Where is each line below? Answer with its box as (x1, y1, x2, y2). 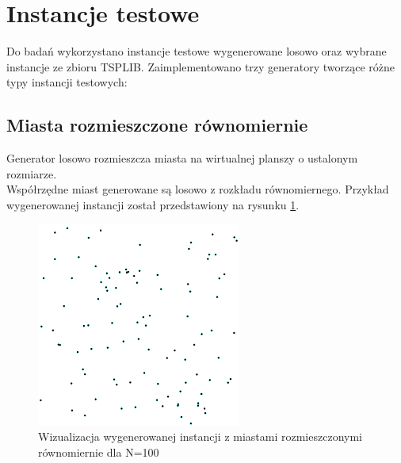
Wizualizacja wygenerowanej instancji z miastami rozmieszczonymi (38, 428, 362, 445)
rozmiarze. (6, 165, 57, 182)
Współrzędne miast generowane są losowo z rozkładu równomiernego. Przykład (6, 181, 389, 197)
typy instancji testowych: (6, 74, 128, 90)
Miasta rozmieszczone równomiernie (6, 113, 308, 137)
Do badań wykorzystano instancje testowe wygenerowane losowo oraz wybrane (6, 43, 387, 59)
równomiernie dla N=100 (38, 444, 159, 461)
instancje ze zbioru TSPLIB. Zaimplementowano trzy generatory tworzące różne (6, 58, 395, 75)
